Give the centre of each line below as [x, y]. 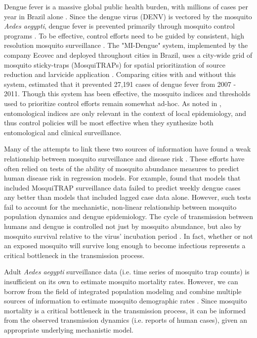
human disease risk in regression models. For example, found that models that [122, 178]
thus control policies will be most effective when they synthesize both [109, 123]
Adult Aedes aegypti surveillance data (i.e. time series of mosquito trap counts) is [127, 272]
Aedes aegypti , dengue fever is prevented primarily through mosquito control [120, 26]
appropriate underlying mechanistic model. [69, 330]
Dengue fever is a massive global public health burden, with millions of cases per [126, 6]
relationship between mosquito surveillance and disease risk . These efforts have [124, 158]
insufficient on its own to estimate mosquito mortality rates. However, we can [121, 282]
